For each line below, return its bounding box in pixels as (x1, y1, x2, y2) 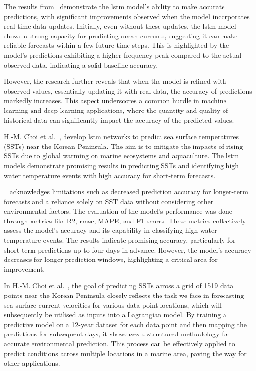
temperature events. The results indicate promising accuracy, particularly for (4, 235, 236, 245)
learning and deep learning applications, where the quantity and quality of (4, 105, 228, 115)
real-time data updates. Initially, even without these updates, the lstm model (4, 21, 236, 31)
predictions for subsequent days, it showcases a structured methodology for (4, 329, 230, 339)
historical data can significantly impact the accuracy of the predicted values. (4, 114, 234, 125)
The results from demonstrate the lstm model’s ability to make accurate (4, 1, 225, 11)
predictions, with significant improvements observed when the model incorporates (4, 11, 250, 21)
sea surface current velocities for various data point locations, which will (4, 299, 222, 310)
